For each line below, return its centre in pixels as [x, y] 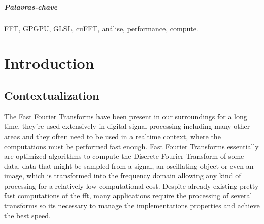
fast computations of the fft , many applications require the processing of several [128, 195]
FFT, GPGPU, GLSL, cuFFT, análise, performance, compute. [101, 28]
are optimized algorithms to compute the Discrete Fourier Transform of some [124, 156]
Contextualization [52, 95]
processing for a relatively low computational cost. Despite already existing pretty [131, 185]
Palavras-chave [31, 6]
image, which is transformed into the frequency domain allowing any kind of [123, 176]
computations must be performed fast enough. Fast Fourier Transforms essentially [131, 146]
